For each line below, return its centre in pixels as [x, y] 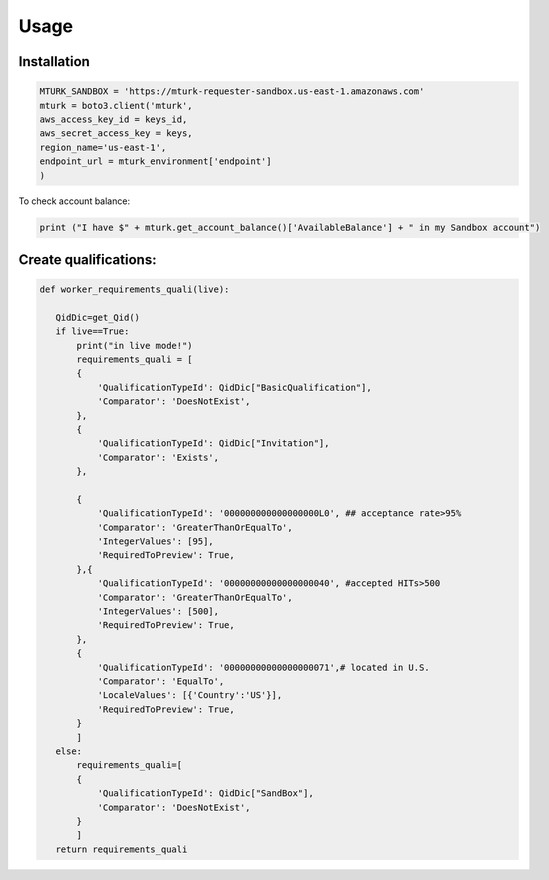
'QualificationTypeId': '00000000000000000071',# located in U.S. [263, 667]
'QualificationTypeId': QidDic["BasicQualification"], [234, 387]
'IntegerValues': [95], [155, 541]
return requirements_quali [121, 849]
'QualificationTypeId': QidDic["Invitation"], [213, 443]
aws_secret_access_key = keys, [116, 133]
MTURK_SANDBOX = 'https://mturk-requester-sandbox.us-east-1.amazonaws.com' [232, 91]
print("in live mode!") [135, 345]
